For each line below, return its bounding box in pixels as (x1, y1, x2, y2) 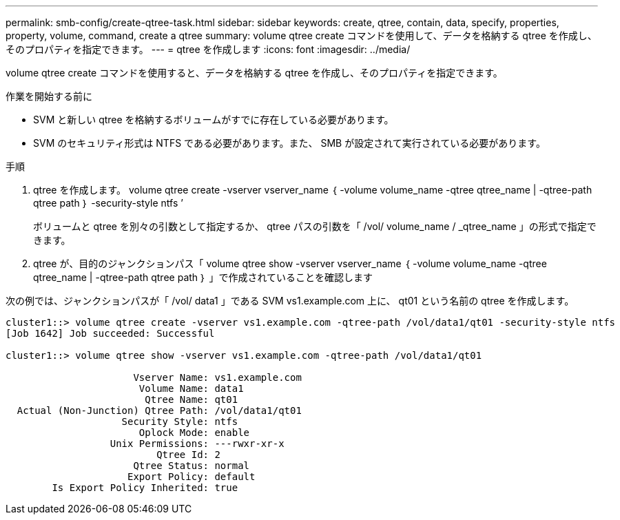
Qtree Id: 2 (156, 449, 220, 460)
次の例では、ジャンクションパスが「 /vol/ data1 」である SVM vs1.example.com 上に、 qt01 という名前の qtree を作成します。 (6, 295, 575, 306)
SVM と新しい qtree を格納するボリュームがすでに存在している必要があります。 (33, 114, 394, 125)
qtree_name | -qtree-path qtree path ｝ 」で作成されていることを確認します (33, 271, 373, 283)
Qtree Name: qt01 (145, 394, 238, 405)
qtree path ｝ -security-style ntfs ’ (33, 197, 183, 209)
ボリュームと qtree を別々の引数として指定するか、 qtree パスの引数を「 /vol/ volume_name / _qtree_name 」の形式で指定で (33, 220, 597, 232)
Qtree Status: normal (133, 460, 250, 471)
